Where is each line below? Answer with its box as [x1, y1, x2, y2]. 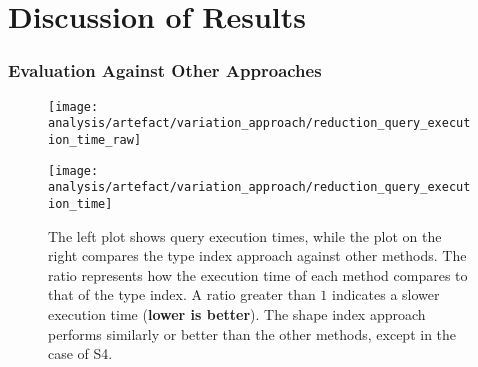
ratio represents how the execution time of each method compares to [48, 264, 468, 285]
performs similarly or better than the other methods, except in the [48, 323, 457, 344]
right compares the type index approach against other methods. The [48, 245, 467, 266]
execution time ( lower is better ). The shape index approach [48, 303, 426, 324]
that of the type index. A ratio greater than [48, 284, 316, 305]
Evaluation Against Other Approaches [8, 58, 322, 83]
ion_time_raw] [48, 132, 142, 147]
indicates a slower [332, 284, 440, 305]
